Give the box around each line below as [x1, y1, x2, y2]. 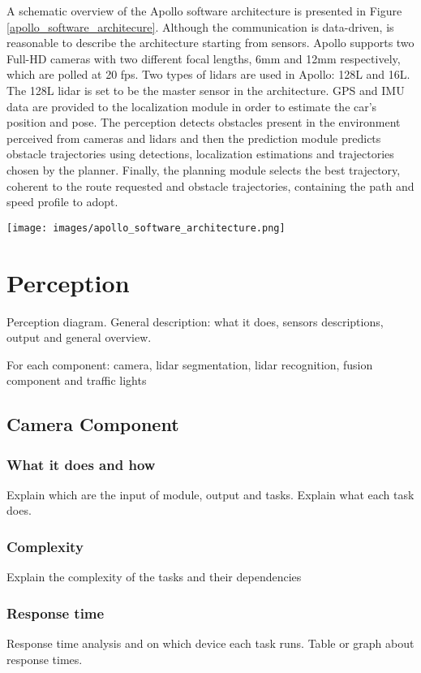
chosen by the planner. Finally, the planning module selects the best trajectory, [6, 161, 401, 178]
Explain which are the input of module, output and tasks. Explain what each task [6, 485, 415, 503]
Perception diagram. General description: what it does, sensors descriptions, [6, 313, 384, 330]
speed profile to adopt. [6, 193, 118, 210]
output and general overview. [6, 329, 152, 346]
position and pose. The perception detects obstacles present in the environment [6, 114, 401, 131]
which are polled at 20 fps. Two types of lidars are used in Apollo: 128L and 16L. [6, 66, 410, 83]
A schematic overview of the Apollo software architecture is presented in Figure [6, 2, 402, 19]
